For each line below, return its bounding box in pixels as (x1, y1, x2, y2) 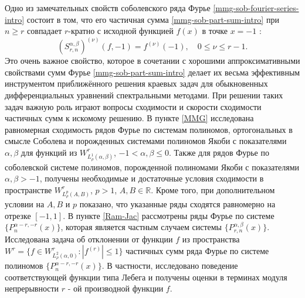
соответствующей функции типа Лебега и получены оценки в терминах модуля (5, 270, 287, 283)
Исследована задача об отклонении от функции (5, 232, 173, 245)
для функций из (21, 146, 77, 158)
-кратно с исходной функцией (68, 25, 174, 37)
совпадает (27, 25, 62, 37)
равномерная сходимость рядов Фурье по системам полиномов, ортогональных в (5, 123, 293, 135)
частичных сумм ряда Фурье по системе (126, 245, 269, 257)
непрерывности (5, 282, 59, 294)
